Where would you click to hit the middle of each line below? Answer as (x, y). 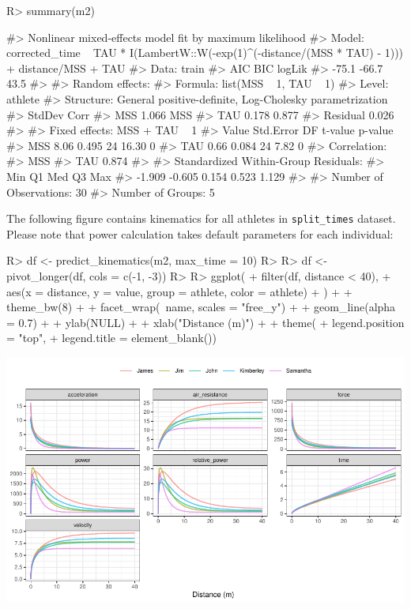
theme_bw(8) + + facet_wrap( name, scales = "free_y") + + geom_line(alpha (201, 307)
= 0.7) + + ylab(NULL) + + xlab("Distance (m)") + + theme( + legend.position (205, 322)
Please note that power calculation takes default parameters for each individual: (200, 233)
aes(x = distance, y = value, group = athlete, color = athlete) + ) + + (179, 291)
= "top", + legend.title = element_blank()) (111, 338)
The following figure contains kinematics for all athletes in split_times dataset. (201, 218)
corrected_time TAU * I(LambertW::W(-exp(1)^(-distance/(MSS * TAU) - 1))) (205, 53)
